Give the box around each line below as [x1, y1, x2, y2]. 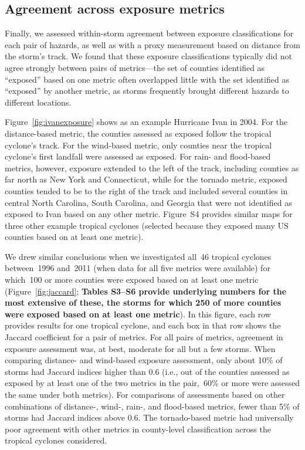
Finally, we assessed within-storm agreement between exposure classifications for [5, 27, 294, 39]
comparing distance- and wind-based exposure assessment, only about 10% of [5, 354, 283, 366]
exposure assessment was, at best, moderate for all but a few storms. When [5, 342, 276, 354]
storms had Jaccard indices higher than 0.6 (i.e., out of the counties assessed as [5, 365, 290, 377]
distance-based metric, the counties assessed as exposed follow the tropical [5, 127, 272, 139]
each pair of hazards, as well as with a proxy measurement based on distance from [5, 38, 300, 50]
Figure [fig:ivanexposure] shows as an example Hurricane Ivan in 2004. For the [5, 116, 287, 128]
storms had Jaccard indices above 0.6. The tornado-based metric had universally [5, 411, 294, 424]
